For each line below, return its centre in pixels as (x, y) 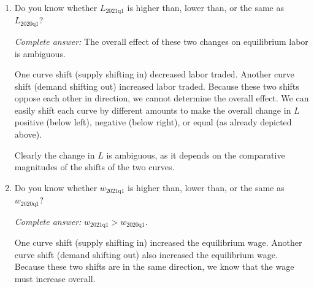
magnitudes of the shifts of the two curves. (94, 167)
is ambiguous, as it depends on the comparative (196, 155)
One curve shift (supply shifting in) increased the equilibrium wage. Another (158, 242)
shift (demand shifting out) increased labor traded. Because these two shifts (157, 86)
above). (28, 134)
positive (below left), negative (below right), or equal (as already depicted (153, 122)
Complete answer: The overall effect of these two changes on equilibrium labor (161, 41)
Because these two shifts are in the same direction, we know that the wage (154, 266)
